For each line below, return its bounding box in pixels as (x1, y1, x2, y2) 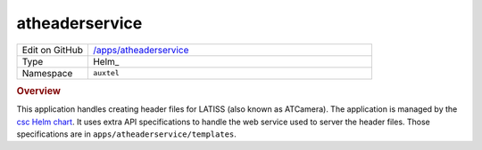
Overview (16, 84, 62, 97)
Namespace (21, 67, 73, 79)
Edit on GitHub (21, 43, 84, 56)
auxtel (92, 68, 120, 78)
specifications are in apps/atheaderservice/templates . (16, 129, 237, 139)
